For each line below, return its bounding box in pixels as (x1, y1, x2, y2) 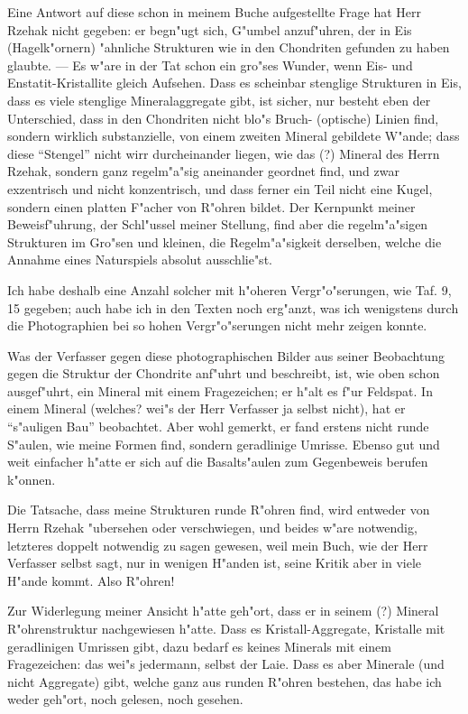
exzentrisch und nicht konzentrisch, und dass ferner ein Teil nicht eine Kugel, (7, 179, 433, 198)
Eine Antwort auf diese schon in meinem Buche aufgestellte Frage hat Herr (7, 3, 422, 21)
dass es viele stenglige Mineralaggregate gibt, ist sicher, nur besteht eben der (7, 90, 431, 109)
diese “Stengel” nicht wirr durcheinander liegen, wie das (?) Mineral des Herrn (7, 144, 440, 162)
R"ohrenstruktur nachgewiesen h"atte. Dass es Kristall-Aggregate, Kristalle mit (7, 619, 445, 637)
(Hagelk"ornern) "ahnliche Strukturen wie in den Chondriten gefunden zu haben (7, 38, 450, 57)
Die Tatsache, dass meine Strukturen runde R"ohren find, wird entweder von (7, 500, 430, 519)
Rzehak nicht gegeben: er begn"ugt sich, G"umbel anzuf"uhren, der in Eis (7, 20, 412, 39)
